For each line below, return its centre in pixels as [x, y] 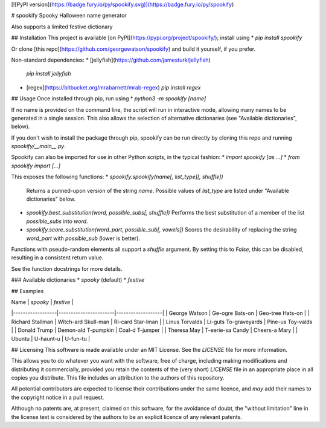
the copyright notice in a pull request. [58, 397]
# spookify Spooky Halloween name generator [69, 16]
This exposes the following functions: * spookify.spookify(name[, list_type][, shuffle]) [117, 177]
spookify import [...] [36, 166]
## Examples [27, 291]
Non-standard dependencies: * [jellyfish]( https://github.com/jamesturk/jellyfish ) [111, 60]
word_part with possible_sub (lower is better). [83, 238]
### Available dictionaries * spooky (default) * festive [78, 280]
